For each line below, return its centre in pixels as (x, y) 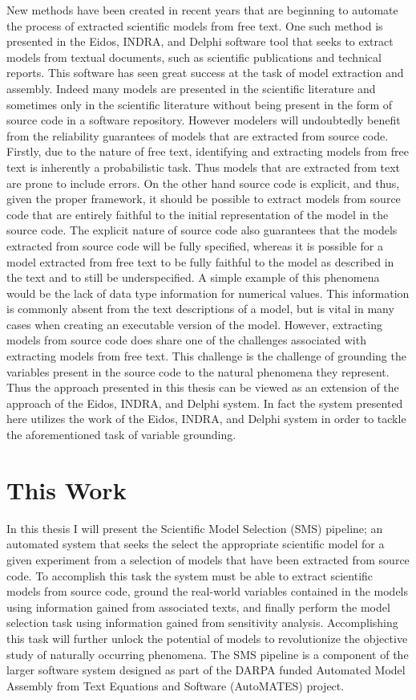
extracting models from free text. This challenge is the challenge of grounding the (206, 356)
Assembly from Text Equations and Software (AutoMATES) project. (176, 685)
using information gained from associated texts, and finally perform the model (198, 606)
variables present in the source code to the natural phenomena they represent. (198, 371)
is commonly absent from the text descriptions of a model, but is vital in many (200, 309)
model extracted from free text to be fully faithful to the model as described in (200, 261)
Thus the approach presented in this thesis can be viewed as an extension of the (203, 387)
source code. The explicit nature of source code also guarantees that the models (202, 230)
